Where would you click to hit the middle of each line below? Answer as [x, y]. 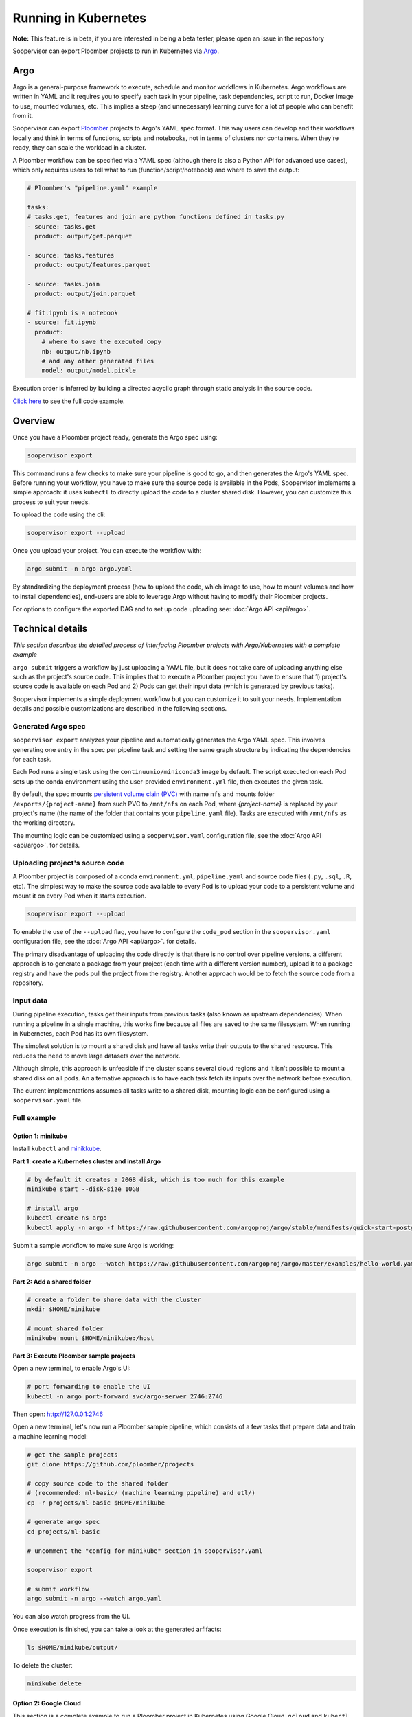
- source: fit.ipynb [61, 322]
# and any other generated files [98, 361]
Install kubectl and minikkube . [57, 1149]
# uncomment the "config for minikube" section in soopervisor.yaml [145, 1551]
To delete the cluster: [43, 1665]
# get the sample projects [72, 1455]
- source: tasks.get [61, 226]
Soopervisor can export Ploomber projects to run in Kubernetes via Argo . [116, 51]
